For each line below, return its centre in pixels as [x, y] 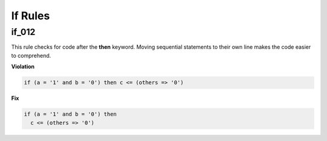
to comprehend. [31, 55]
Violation [23, 67]
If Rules [31, 16]
